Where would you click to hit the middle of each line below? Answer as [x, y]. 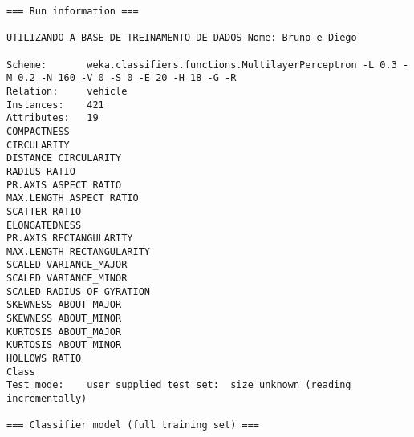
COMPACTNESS [38, 131]
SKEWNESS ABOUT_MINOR [64, 319]
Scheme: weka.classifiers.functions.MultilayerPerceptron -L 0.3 [202, 65]
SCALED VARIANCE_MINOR [67, 279]
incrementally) [47, 399]
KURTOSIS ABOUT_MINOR [64, 345]
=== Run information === [73, 11]
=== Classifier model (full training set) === [133, 425]
